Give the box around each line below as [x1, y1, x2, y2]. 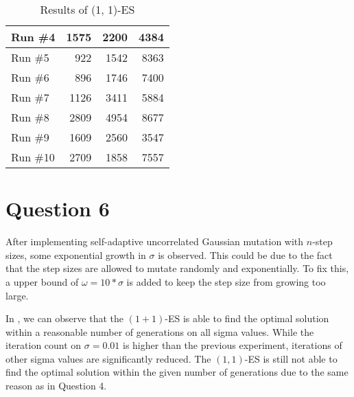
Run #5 [11, 49, 49, 65]
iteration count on [5, 338, 82, 352]
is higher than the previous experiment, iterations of [123, 338, 342, 352]
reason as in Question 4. [5, 378, 107, 393]
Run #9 [11, 129, 49, 145]
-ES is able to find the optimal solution [165, 311, 329, 326]
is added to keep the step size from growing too [126, 274, 326, 288]
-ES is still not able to [244, 351, 338, 365]
